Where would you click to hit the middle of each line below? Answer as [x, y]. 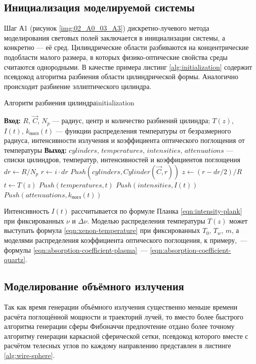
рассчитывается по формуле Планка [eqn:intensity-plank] [157, 211]
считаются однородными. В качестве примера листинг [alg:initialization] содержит [128, 67]
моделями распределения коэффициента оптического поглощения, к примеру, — [126, 240]
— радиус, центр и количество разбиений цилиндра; [131, 120]
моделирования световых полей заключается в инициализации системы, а [115, 37]
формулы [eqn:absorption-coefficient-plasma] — [76, 250]
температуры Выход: [35, 150]
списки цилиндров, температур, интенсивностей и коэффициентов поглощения [122, 159]
